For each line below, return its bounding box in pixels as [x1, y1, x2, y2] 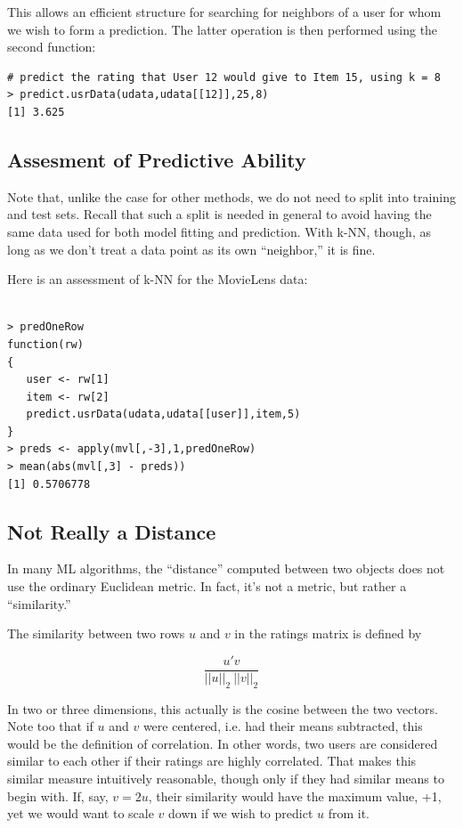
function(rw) [7, 337, 84, 351]
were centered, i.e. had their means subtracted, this [142, 717, 423, 735]
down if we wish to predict [168, 804, 313, 823]
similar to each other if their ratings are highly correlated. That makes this [7, 751, 417, 770]
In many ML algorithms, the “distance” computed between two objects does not [7, 559, 445, 578]
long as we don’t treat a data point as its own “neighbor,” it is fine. [7, 239, 376, 258]
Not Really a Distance [7, 517, 216, 545]
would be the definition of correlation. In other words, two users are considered [7, 734, 438, 752]
